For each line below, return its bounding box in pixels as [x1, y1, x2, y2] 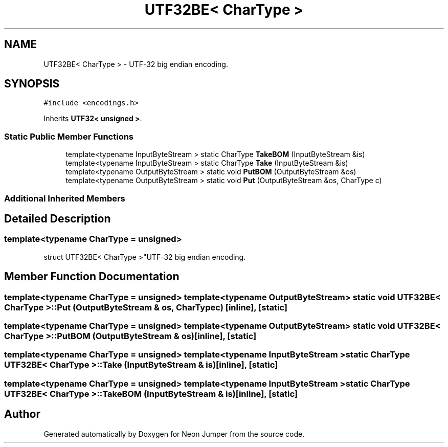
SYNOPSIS [4, 77, 60, 91]
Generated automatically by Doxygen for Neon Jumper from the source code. [43, 429, 305, 438]
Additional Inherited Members [4, 193, 125, 204]
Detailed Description [4, 212, 111, 225]
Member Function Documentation [4, 270, 180, 283]
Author [4, 408, 40, 421]
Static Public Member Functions [4, 131, 134, 142]
